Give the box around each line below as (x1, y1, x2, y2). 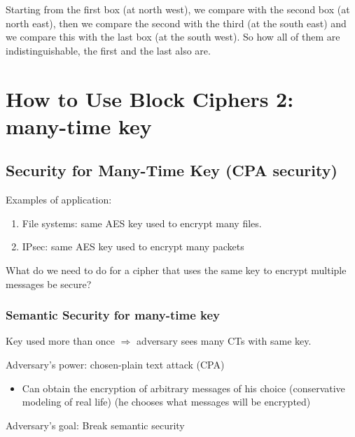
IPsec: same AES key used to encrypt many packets (22, 239, 244, 254)
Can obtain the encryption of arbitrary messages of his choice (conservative (22, 380, 345, 395)
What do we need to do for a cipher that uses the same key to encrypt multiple (6, 262, 347, 277)
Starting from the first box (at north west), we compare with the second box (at (6, 2, 350, 16)
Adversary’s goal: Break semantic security (6, 417, 185, 432)
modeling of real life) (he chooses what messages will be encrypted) (22, 394, 311, 409)
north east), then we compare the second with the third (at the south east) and (6, 15, 347, 30)
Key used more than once (6, 334, 116, 348)
